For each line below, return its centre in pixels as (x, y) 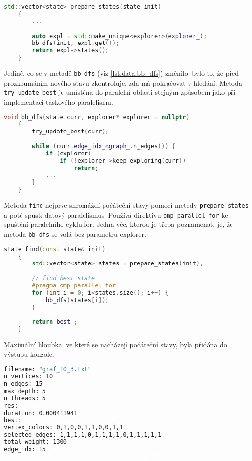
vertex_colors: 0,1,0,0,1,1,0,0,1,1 (63, 428)
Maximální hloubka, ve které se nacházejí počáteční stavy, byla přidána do (115, 344)
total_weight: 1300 (35, 442)
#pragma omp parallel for (74, 286)
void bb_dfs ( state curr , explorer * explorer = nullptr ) (97, 117)
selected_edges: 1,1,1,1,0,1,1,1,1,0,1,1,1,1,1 (83, 435)
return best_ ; (55, 322)
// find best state (63, 278)
